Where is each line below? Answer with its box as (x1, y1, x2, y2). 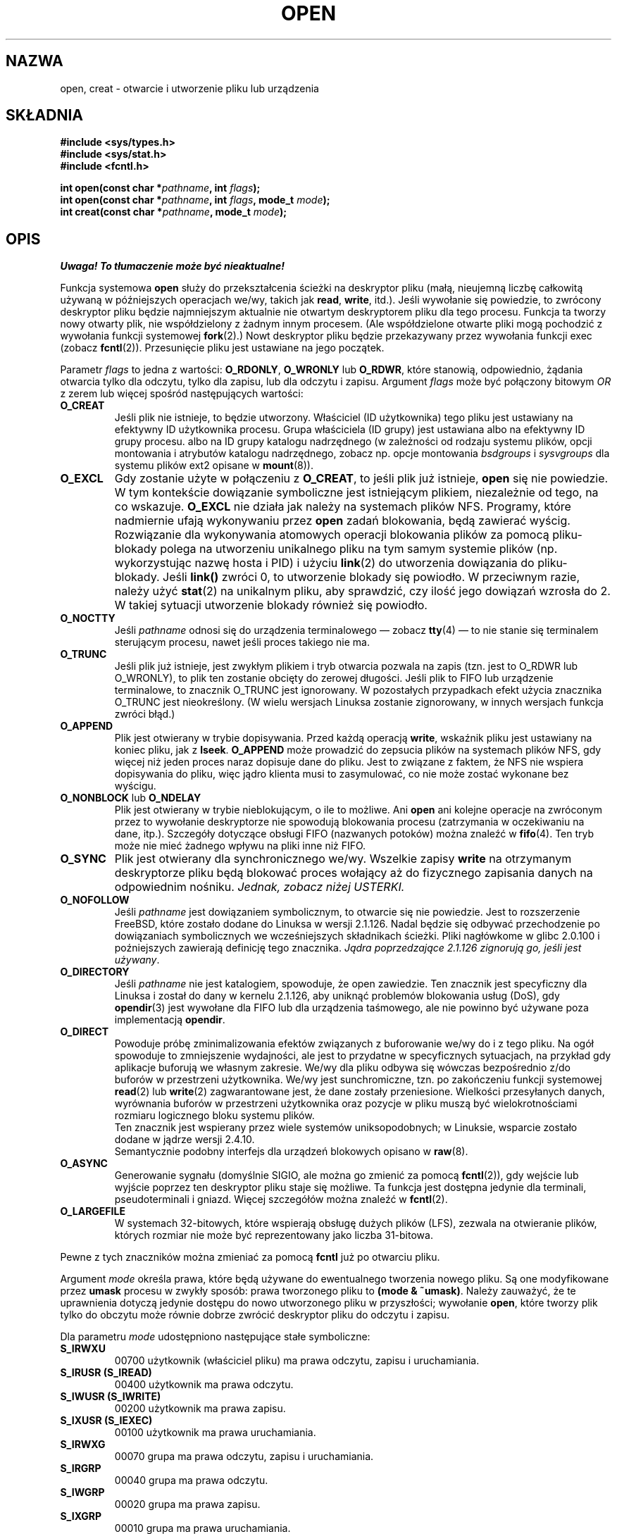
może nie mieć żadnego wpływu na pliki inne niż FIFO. (114, 840, 366, 852)
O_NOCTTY (60, 612, 116, 625)
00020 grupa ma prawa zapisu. (114, 1498, 261, 1511)
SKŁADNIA (6, 106, 83, 125)
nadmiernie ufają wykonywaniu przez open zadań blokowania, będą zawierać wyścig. (114, 513, 571, 528)
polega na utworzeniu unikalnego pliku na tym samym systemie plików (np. (160, 542, 558, 556)
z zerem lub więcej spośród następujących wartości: (60, 387, 304, 400)
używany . (114, 954, 160, 966)
